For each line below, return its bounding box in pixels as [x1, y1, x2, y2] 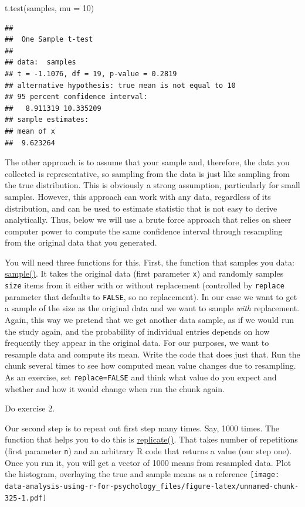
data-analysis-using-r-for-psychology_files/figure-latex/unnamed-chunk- [5, 482, 299, 491]
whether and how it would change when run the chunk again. [5, 382, 225, 394]
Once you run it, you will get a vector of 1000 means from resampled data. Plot [5, 456, 292, 468]
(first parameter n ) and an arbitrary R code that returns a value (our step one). [5, 445, 292, 457]
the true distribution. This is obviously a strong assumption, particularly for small [5, 179, 300, 191]
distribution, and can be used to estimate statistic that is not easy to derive [5, 202, 277, 214]
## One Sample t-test [5, 35, 93, 44]
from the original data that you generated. [5, 236, 157, 249]
